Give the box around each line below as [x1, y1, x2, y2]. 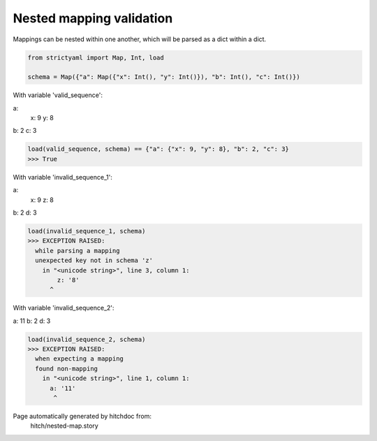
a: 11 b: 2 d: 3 [13, 317, 51, 325]
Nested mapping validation [13, 10, 173, 26]
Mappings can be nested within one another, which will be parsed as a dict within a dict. [13, 35, 267, 43]
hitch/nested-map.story [30, 421, 99, 430]
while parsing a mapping [35, 247, 120, 254]
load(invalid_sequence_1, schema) [27, 227, 146, 235]
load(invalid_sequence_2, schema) [27, 335, 146, 343]
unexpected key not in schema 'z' [35, 256, 154, 265]
